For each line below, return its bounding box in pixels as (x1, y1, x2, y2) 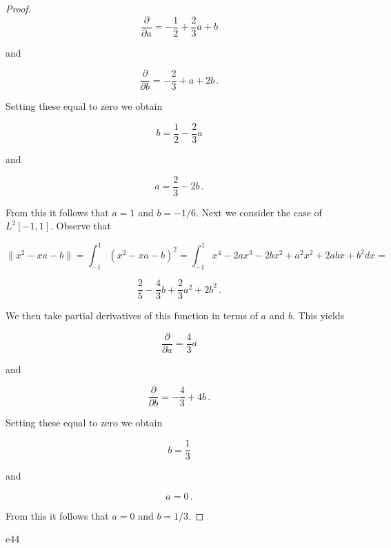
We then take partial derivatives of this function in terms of (6, 308, 258, 323)
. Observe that (50, 218, 112, 233)
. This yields (292, 308, 345, 323)
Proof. (6, 1, 31, 15)
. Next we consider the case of (195, 205, 322, 219)
